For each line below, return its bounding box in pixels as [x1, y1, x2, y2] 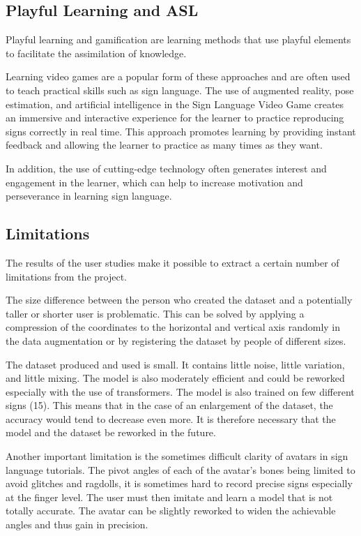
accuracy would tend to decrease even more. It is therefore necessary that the [6, 411, 336, 426]
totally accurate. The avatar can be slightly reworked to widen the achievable [6, 503, 336, 518]
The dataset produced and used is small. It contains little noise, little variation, [6, 357, 345, 371]
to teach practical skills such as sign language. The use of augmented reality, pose [6, 82, 354, 97]
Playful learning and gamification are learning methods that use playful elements [6, 32, 351, 47]
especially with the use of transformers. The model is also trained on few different [6, 384, 355, 399]
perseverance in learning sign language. [6, 188, 172, 203]
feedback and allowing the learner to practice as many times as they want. [6, 137, 323, 152]
